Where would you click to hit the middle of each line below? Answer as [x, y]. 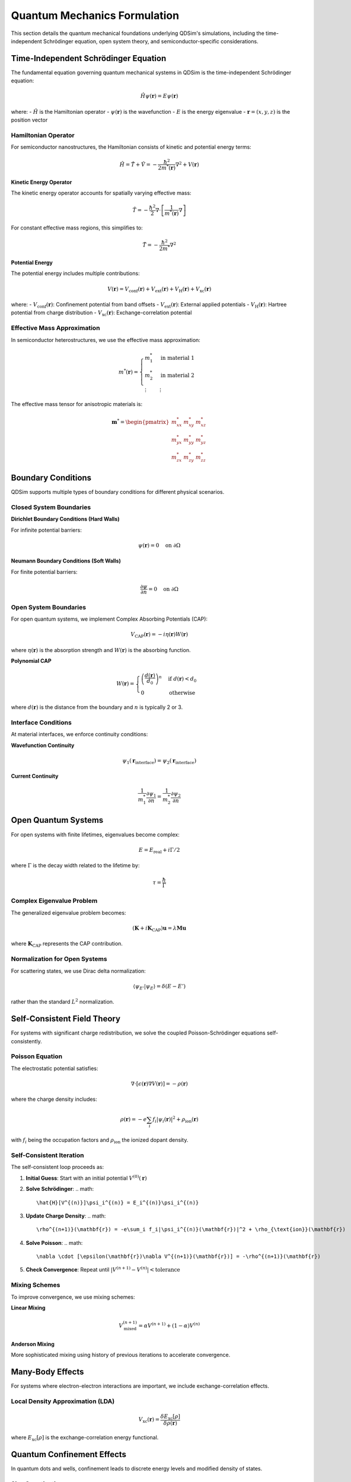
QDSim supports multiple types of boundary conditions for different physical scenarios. [118, 492]
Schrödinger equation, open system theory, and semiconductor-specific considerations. [151, 41]
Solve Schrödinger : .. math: [60, 1189]
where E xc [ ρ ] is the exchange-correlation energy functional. [85, 1438]
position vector [29, 120]
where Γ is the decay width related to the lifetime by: [75, 865]
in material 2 [178, 376]
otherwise [182, 693]
